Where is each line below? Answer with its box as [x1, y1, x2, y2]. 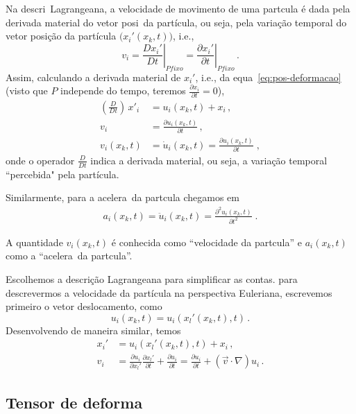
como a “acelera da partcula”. [6, 248, 133, 263]
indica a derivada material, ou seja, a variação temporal [90, 153, 328, 167]
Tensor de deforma [6, 391, 143, 413]
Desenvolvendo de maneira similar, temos [6, 322, 181, 337]
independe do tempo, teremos [60, 83, 186, 98]
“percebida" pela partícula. [6, 166, 119, 181]
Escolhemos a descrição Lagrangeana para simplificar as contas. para [6, 272, 298, 286]
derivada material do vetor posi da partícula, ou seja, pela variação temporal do [6, 15, 347, 29]
